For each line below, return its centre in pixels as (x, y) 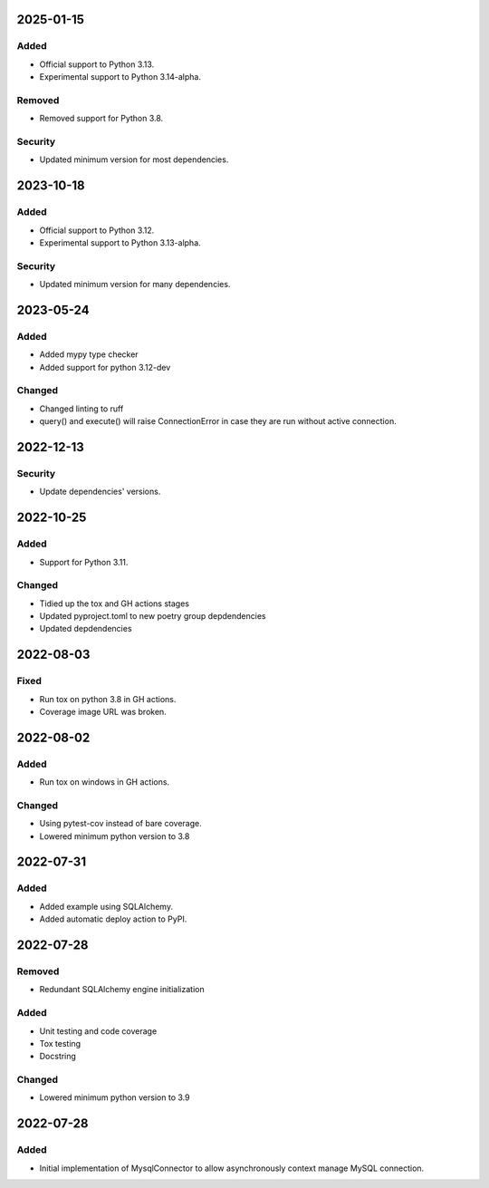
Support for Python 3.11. (84, 562)
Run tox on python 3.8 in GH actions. (108, 699)
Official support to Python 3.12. (97, 230)
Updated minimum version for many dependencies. (135, 285)
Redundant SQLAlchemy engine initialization (122, 990)
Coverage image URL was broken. (103, 711)
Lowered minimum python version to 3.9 (115, 1097)
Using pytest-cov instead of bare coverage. (121, 824)
